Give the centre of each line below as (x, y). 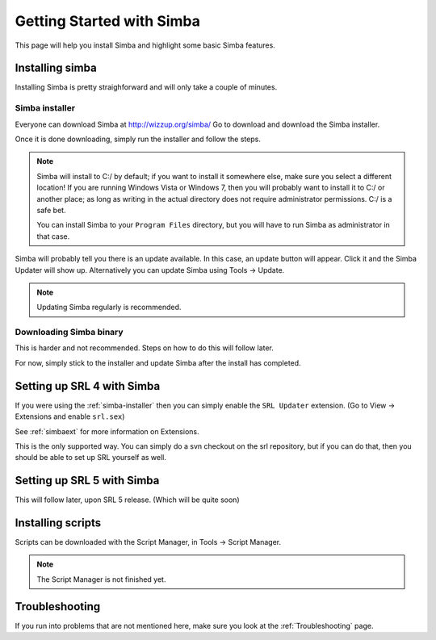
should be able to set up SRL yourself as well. (91, 458)
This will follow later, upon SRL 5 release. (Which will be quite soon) (127, 500)
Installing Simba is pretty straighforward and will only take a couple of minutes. (146, 87)
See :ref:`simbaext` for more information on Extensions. (107, 431)
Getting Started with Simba (108, 21)
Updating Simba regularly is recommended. (109, 307)
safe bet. (51, 210)
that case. (53, 236)
